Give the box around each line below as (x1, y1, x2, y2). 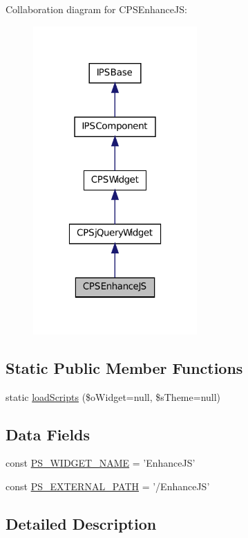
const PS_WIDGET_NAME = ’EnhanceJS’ (6, 456, 195, 470)
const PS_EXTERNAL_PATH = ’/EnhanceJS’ (6, 479, 210, 493)
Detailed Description (6, 512, 157, 534)
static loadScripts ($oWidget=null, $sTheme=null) (6, 389, 221, 404)
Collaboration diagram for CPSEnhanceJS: (6, 2, 187, 16)
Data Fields (6, 423, 90, 445)
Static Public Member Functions (6, 357, 243, 378)
